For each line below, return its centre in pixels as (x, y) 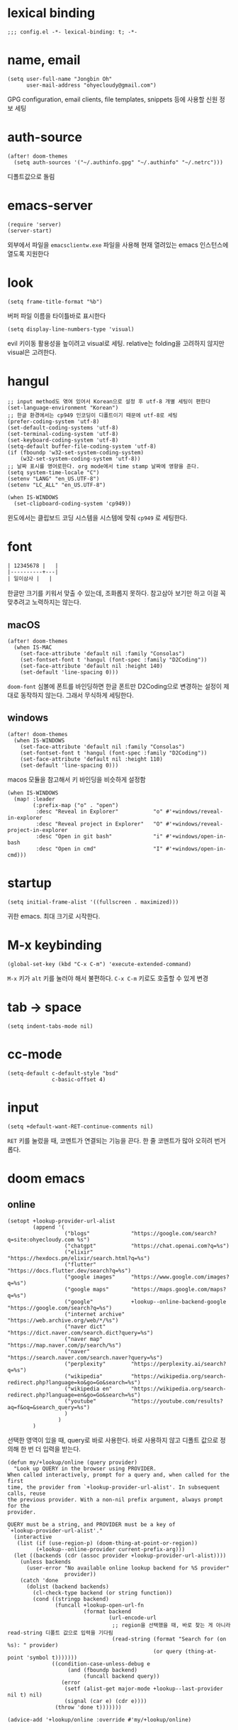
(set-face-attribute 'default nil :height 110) (91, 759)
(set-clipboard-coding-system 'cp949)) (73, 503)
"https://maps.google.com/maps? (178, 1289)
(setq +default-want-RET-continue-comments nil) (80, 1127)
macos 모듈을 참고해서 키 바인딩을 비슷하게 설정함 (77, 779)
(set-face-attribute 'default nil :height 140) (91, 666)
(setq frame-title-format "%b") (55, 302)
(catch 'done (39, 1580)
